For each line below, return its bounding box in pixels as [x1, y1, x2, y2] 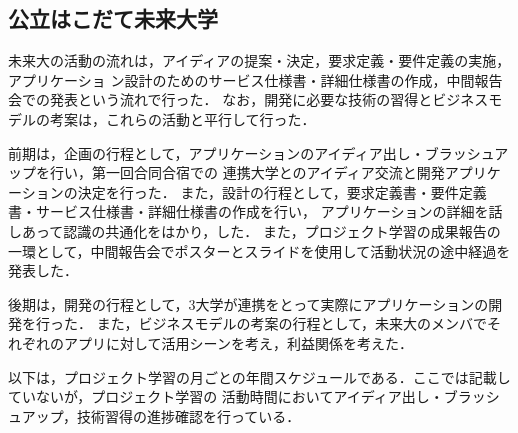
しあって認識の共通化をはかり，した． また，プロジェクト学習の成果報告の [8, 220, 501, 241]
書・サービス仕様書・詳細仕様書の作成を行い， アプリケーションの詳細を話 [8, 201, 503, 222]
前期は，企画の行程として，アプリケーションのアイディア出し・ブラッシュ [8, 142, 495, 163]
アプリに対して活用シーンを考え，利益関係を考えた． [63, 332, 413, 353]
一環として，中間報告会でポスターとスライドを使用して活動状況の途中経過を [8, 240, 511, 261]
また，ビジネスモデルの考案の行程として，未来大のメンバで [96, 313, 487, 334]
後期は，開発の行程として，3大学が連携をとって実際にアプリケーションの [8, 293, 489, 314]
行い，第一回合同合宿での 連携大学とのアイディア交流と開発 [49, 162, 445, 183]
